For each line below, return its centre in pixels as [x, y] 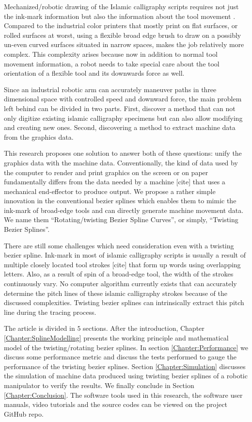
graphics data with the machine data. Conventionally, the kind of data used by [121, 162]
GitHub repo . [24, 414]
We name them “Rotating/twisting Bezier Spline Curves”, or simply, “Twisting [121, 219]
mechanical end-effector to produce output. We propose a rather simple [110, 191]
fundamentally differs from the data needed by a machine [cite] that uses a [115, 182]
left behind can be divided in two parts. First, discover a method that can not [120, 108]
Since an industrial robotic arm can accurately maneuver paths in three [110, 89]
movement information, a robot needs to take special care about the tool [112, 63]
